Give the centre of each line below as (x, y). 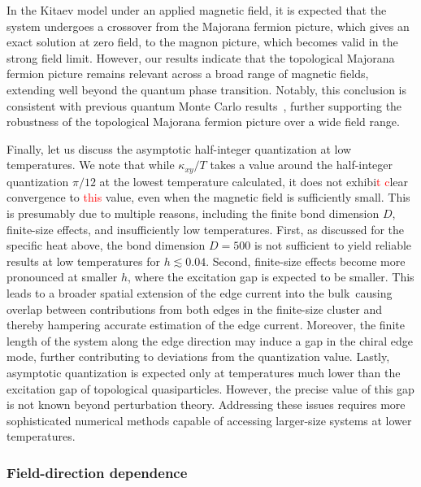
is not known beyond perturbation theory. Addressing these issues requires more (206, 404)
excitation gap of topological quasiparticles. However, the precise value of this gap (210, 388)
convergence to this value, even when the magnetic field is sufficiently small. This (208, 197)
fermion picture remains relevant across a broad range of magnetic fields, (188, 74)
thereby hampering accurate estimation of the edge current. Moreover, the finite (206, 325)
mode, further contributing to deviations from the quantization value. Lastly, (198, 357)
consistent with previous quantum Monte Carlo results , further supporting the (204, 105)
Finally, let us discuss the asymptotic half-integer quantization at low (179, 148)
